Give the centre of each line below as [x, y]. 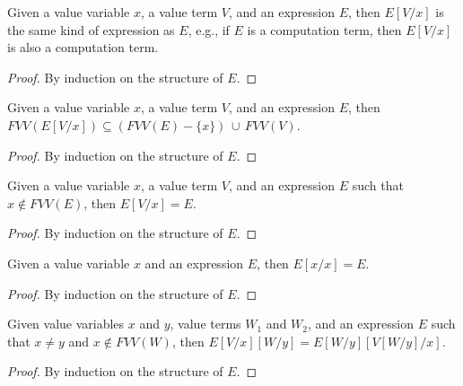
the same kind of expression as [91, 29]
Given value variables [66, 324]
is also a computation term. [83, 47]
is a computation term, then [324, 29]
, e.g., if [209, 29]
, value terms [205, 324]
